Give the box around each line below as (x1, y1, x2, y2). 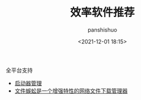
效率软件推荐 (69, 5, 135, 20)
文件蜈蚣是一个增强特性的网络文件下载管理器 (14, 87, 128, 95)
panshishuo (87, 26, 118, 34)
